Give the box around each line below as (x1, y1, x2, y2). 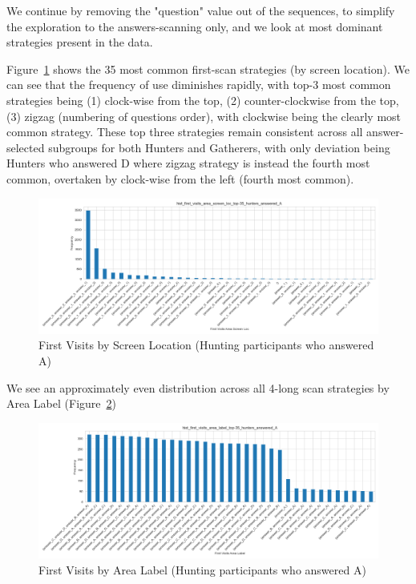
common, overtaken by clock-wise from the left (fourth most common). (6, 170, 354, 187)
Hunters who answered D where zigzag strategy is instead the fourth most (6, 155, 370, 171)
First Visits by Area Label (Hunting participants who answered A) (38, 561, 366, 578)
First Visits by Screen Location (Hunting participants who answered (38, 336, 374, 353)
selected (6, 139, 45, 155)
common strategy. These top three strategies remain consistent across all (6, 123, 363, 140)
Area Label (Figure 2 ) (6, 395, 116, 412)
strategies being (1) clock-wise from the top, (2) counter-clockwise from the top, (6, 91, 399, 108)
